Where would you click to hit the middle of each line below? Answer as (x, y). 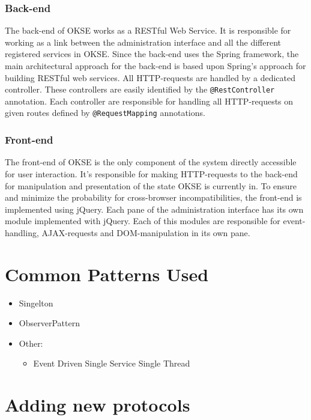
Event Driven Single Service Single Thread (112, 363)
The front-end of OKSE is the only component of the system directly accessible (151, 162)
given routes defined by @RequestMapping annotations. (105, 113)
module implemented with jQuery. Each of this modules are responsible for (143, 221)
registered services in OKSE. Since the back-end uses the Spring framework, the (152, 54)
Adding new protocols (98, 405)
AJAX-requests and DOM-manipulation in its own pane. (146, 232)
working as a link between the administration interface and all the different (143, 42)
